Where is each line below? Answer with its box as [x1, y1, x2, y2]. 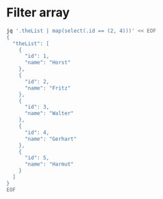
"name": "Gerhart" [24, 135, 77, 142]
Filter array [6, 5, 70, 21]
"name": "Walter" [24, 110, 74, 117]
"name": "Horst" [24, 59, 71, 66]
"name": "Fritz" [24, 84, 71, 92]
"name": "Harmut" [24, 161, 74, 168]
